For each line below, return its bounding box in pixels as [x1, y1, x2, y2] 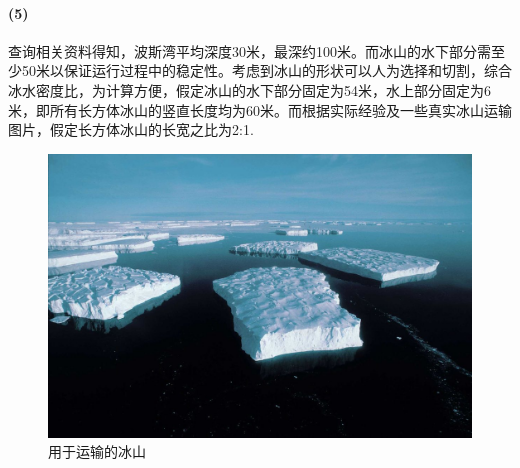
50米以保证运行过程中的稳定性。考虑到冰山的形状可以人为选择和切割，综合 [21, 60, 512, 81]
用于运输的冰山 [48, 441, 146, 462]
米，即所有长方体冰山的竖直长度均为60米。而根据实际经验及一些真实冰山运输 [8, 99, 512, 120]
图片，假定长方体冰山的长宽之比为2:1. [8, 119, 254, 140]
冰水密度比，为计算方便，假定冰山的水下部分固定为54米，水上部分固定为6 [8, 79, 491, 100]
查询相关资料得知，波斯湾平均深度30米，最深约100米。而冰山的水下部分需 [8, 40, 491, 61]
